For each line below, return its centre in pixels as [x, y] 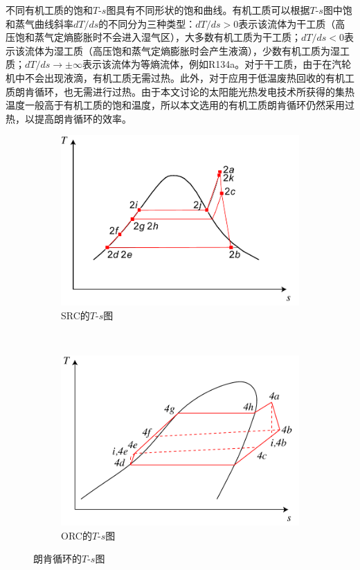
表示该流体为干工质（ [287, 23]
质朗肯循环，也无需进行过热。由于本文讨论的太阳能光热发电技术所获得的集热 [180, 91]
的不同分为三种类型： [147, 23]
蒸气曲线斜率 [44, 23]
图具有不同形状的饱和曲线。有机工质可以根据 [208, 10]
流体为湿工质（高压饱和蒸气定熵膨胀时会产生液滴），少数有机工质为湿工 [187, 50]
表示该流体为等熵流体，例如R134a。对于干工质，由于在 [207, 64]
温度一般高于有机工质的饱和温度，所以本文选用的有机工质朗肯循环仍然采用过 [180, 105]
